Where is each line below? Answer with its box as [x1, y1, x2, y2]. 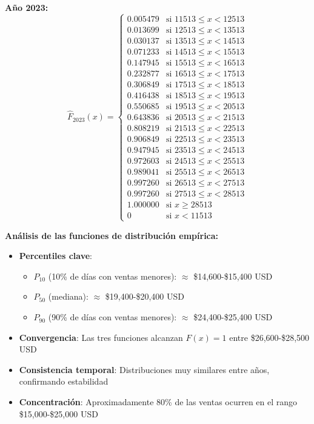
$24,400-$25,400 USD [193, 311, 273, 323]
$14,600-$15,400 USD [193, 269, 273, 282]
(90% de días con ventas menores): [48, 311, 177, 323]
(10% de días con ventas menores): [48, 269, 177, 282]
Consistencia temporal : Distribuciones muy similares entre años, [19, 363, 270, 375]
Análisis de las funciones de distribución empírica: [5, 229, 219, 241]
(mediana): [48, 290, 89, 303]
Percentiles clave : [19, 249, 93, 262]
